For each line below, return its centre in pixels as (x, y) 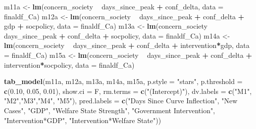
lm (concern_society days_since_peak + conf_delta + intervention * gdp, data (127, 45)
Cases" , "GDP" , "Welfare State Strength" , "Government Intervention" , (110, 110)
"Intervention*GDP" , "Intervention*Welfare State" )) (83, 120)
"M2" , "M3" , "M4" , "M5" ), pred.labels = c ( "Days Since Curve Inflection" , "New (121, 101)
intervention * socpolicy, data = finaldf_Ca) (69, 64)
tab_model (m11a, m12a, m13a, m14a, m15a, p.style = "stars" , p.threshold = (123, 81)
